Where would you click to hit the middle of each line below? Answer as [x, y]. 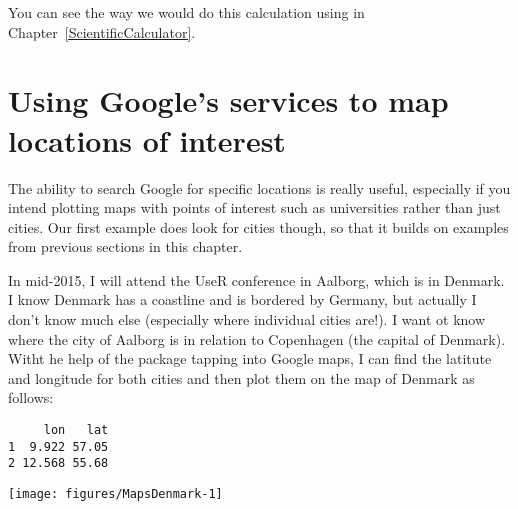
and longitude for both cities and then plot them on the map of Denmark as [241, 377]
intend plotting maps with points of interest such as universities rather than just [254, 207]
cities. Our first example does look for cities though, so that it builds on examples [258, 226]
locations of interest [147, 139]
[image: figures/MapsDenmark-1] [115, 494]
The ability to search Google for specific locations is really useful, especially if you [259, 187]
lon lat [76, 430]
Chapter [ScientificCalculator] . [102, 31]
